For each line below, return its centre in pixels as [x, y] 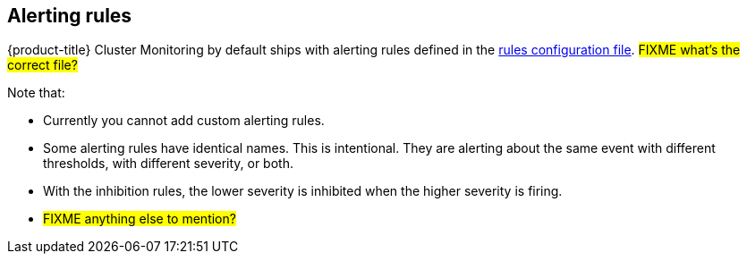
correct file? [42, 65]
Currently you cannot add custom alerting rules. [184, 121]
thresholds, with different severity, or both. [168, 164]
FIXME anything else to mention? [140, 219]
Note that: [36, 93]
